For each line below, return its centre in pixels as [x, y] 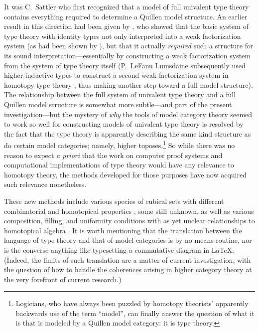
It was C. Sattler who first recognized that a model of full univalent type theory [127, 6]
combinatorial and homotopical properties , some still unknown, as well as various [129, 211]
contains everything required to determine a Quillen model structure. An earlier [126, 16]
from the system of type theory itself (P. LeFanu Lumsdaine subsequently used [125, 65]
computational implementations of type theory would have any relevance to [119, 165]
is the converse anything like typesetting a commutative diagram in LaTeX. [119, 249]
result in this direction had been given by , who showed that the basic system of [126, 26]
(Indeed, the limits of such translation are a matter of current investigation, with [128, 259]
